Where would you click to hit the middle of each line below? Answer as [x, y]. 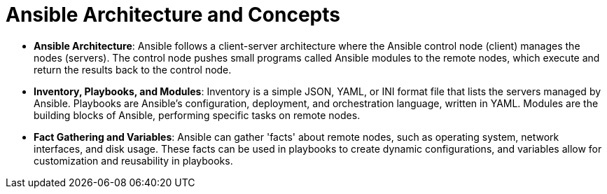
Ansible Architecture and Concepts [173, 15]
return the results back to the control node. [133, 69]
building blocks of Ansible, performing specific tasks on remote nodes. [197, 115]
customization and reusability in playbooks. [133, 160]
